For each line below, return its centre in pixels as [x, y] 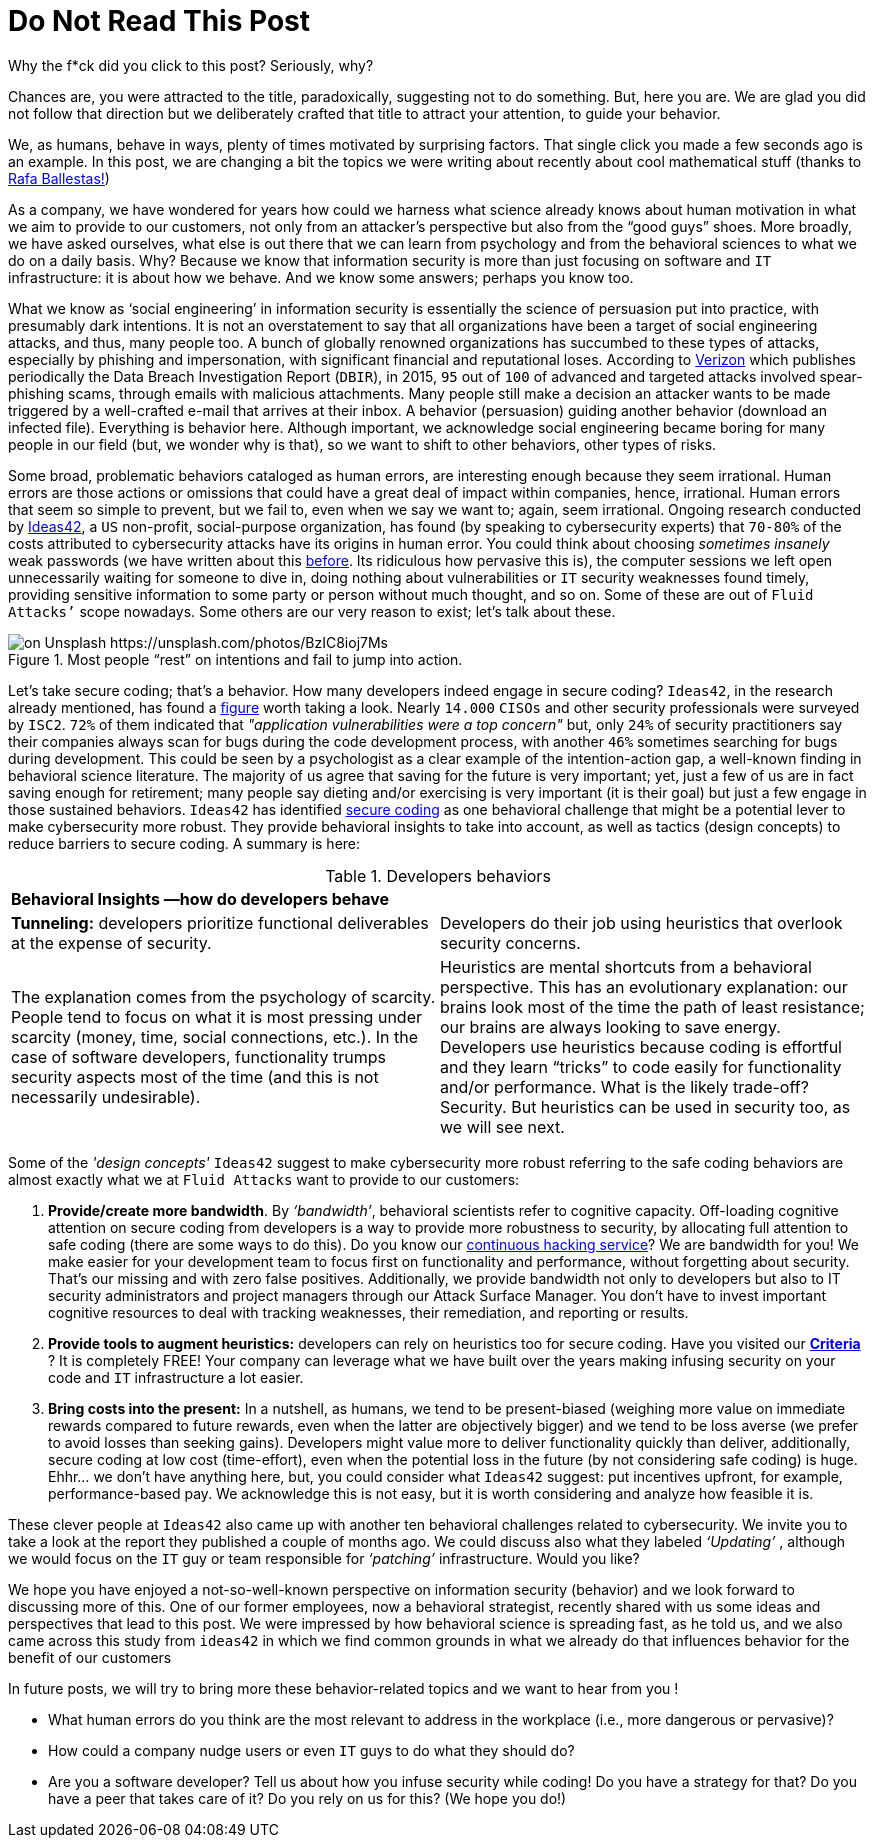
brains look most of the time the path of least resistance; [652, 1006]
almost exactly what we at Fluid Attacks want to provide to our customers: [264, 1179]
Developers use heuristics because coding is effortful [641, 1046]
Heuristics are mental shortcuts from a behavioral [626, 966]
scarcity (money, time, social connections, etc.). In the [215, 1036]
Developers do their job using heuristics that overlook [641, 922]
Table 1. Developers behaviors [438, 875]
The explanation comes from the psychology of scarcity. [223, 996]
